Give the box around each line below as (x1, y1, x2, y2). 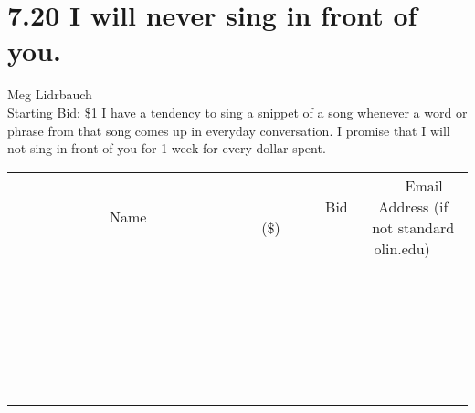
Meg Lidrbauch (7, 85, 92, 104)
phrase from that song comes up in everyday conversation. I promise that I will (7, 120, 450, 139)
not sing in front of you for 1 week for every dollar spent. (7, 139, 326, 158)
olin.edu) (374, 237, 430, 259)
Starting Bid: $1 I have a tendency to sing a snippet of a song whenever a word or (7, 102, 468, 121)
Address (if (378, 195, 449, 217)
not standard (372, 216, 455, 238)
